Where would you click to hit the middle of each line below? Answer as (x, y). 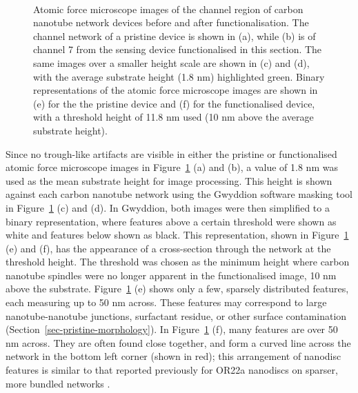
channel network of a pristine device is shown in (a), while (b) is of (175, 36)
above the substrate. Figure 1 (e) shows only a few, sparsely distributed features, (177, 289)
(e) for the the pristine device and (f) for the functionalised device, (174, 103)
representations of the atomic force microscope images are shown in (176, 90)
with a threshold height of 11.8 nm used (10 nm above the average (173, 117)
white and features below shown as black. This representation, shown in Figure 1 (177, 235)
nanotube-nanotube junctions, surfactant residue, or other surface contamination (176, 315)
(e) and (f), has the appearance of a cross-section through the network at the (168, 248)
